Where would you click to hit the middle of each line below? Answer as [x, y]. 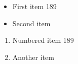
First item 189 [34, 6]
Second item [31, 23]
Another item [33, 57]
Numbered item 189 [43, 40]
